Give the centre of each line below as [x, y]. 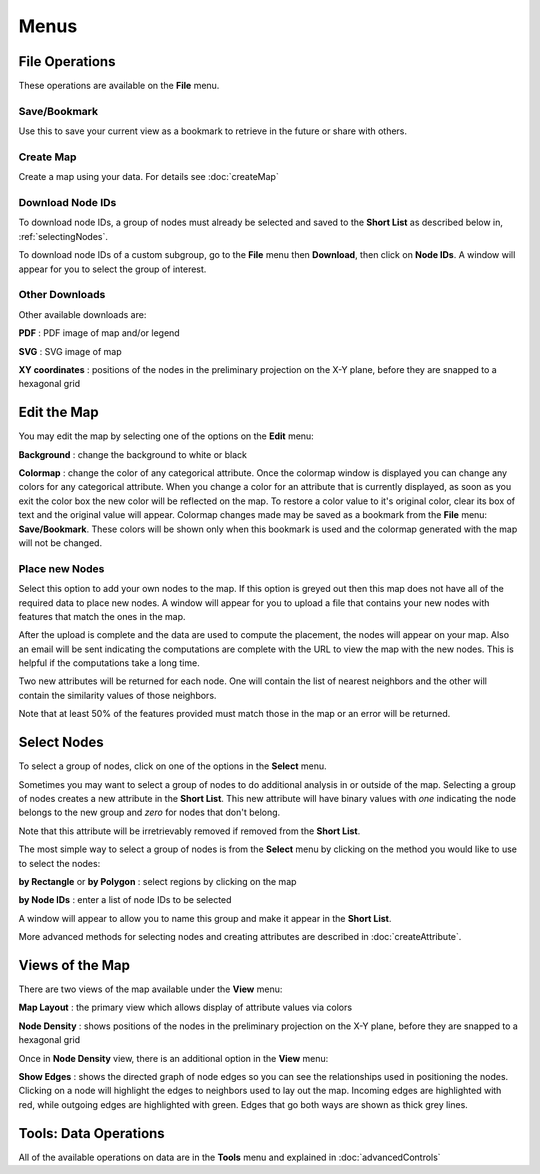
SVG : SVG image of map [70, 351]
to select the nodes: [59, 863]
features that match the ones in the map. [102, 616]
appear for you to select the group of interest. [112, 269]
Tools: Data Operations [91, 1133]
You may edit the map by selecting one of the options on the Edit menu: [166, 436]
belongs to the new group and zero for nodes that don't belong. [149, 812]
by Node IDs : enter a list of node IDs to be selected [125, 900]
